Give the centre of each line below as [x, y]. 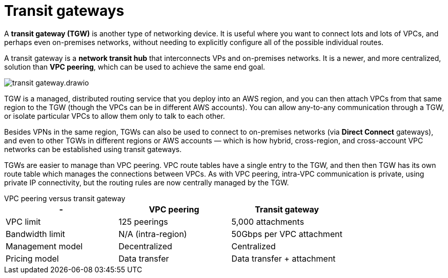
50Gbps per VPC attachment [287, 234]
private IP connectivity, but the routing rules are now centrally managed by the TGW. [147, 182]
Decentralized [145, 246]
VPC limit [23, 221]
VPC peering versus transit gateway [65, 198]
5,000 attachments [268, 221]
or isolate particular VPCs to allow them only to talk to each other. [115, 116]
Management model [44, 246]
